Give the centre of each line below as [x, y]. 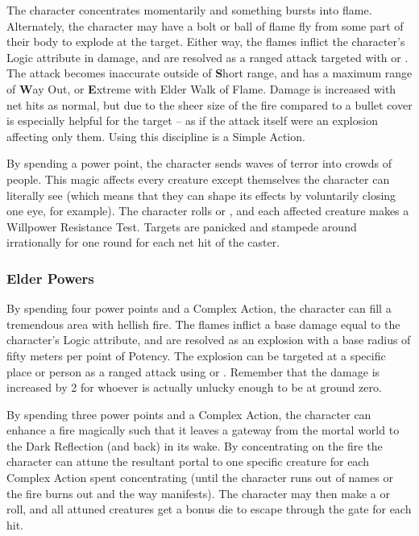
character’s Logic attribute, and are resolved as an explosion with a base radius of [209, 340]
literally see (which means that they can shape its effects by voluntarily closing [201, 195]
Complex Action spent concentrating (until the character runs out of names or [200, 478]
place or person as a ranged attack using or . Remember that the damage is [193, 371]
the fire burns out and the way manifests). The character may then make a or [198, 493]
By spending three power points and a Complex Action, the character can [189, 414]
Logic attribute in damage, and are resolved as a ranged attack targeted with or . [207, 57]
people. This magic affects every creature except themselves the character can [198, 179]
